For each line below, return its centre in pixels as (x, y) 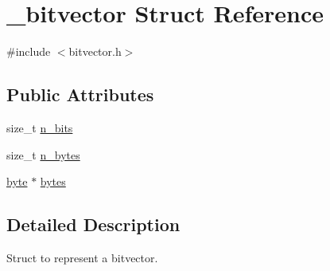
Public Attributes (80, 94)
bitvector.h (95, 51)
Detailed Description (93, 224)
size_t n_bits (40, 127)
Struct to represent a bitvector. (82, 257)
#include (29, 51)
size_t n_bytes (43, 154)
